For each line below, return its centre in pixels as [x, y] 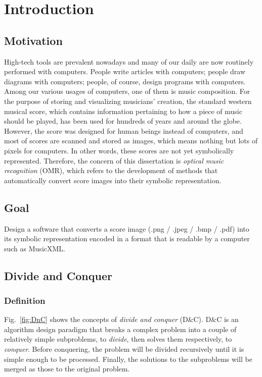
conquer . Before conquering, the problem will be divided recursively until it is [124, 349]
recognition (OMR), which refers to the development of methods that [111, 170]
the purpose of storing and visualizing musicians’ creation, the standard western [128, 101]
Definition [25, 300]
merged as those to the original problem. [67, 369]
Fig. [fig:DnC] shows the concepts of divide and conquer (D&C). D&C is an [121, 319]
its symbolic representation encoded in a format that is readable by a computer [127, 238]
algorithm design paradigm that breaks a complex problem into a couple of [120, 329]
